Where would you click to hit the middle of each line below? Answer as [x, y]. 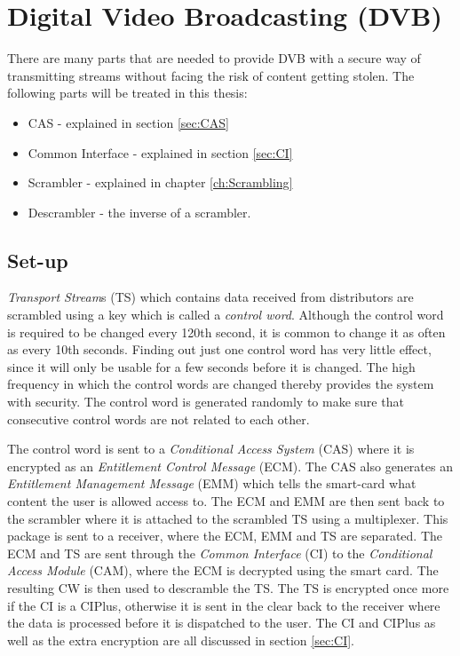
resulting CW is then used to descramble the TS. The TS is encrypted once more [228, 587]
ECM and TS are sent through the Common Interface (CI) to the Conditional [220, 553]
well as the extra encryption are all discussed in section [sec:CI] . [181, 640]
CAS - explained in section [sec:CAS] [128, 122]
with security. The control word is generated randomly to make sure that [206, 402]
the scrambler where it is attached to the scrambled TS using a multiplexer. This [228, 518]
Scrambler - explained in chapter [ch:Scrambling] [160, 182]
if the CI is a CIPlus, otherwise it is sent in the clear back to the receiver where [224, 605]
